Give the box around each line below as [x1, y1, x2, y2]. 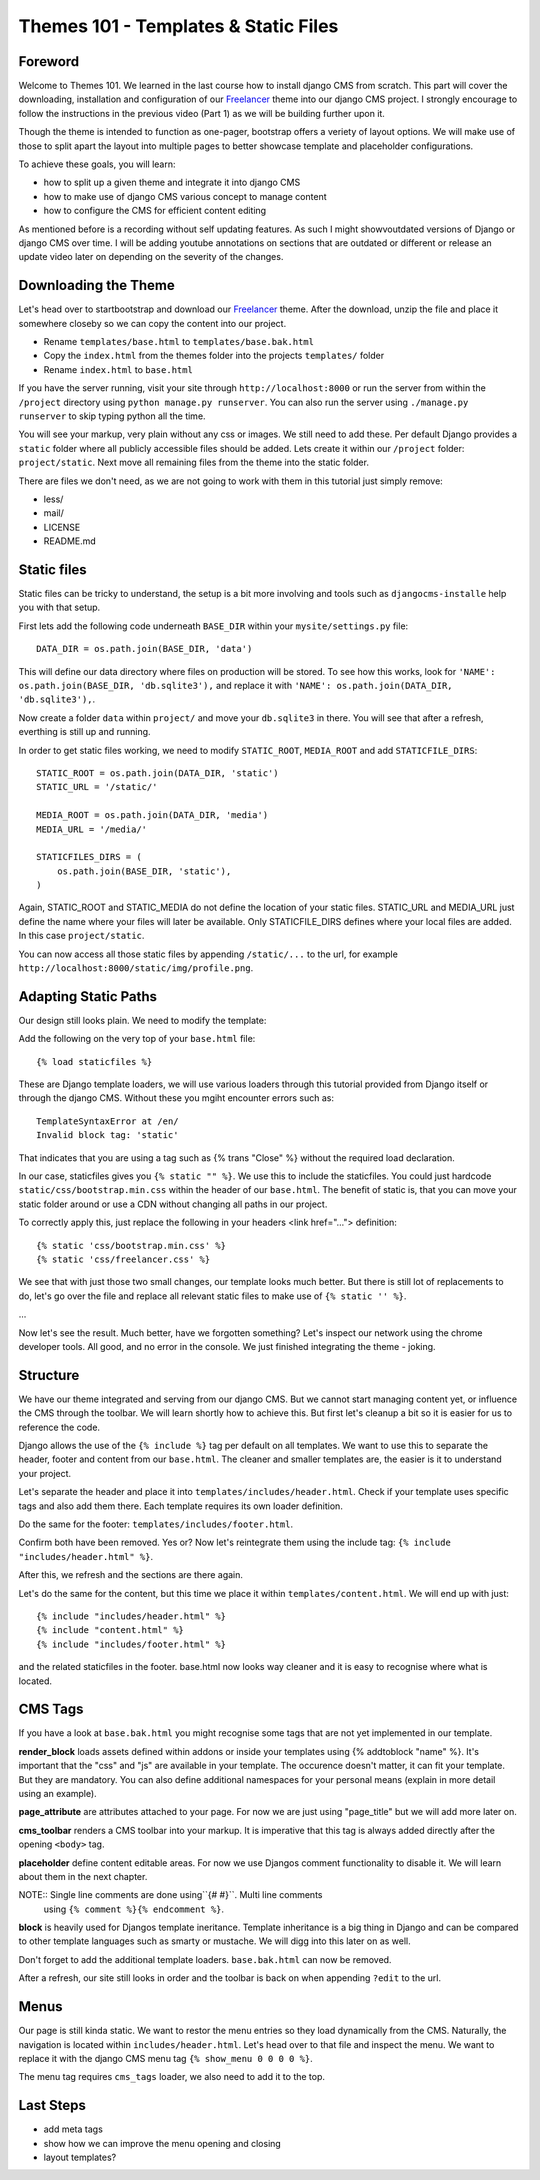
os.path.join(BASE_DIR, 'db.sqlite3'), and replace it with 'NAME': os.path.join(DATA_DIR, [18, 679, 454, 691]
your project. [18, 1467, 72, 1479]
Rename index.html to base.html [43, 363, 194, 375]
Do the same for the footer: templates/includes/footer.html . [18, 1518, 294, 1530]
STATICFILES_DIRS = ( [36, 851, 142, 863]
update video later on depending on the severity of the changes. [18, 251, 284, 263]
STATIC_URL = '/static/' [36, 781, 158, 793]
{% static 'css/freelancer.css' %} [36, 1254, 211, 1265]
